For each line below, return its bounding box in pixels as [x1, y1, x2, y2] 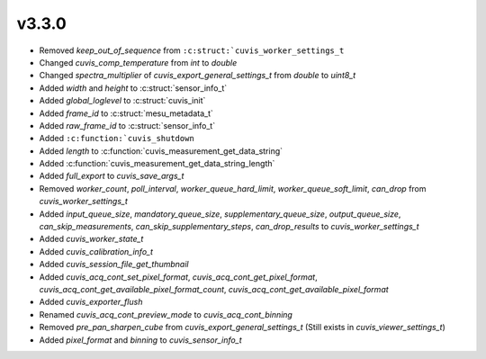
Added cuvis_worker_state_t [39, 234, 144, 245]
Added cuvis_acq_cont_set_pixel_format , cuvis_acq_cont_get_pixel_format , [39, 271, 319, 283]
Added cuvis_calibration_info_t [39, 246, 153, 256]
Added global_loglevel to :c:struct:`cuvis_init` [39, 95, 206, 106]
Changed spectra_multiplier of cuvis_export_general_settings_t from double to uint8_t [39, 70, 356, 81]
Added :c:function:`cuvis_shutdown [39, 133, 195, 144]
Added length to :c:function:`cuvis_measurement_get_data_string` [39, 145, 283, 157]
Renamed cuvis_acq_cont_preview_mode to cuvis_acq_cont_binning [39, 309, 292, 319]
